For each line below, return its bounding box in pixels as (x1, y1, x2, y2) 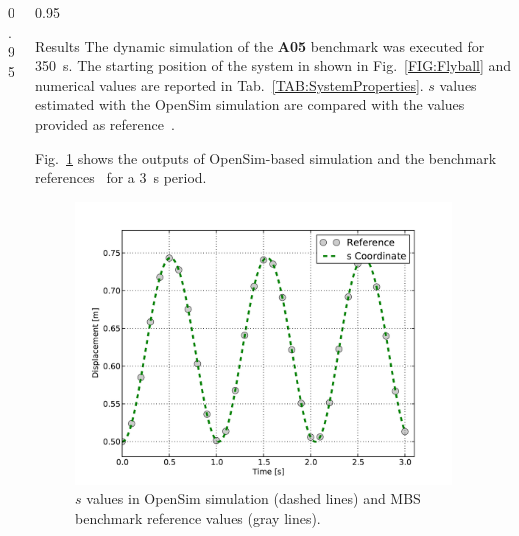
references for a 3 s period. (35, 167, 207, 188)
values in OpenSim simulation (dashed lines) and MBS (86, 488, 421, 509)
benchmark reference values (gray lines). (75, 507, 321, 528)
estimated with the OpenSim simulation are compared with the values (35, 94, 465, 115)
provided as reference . (35, 113, 175, 134)
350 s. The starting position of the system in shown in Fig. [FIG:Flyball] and (35, 55, 512, 76)
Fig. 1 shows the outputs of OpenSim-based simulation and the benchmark (35, 147, 497, 168)
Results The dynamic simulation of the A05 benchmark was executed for (35, 35, 485, 56)
